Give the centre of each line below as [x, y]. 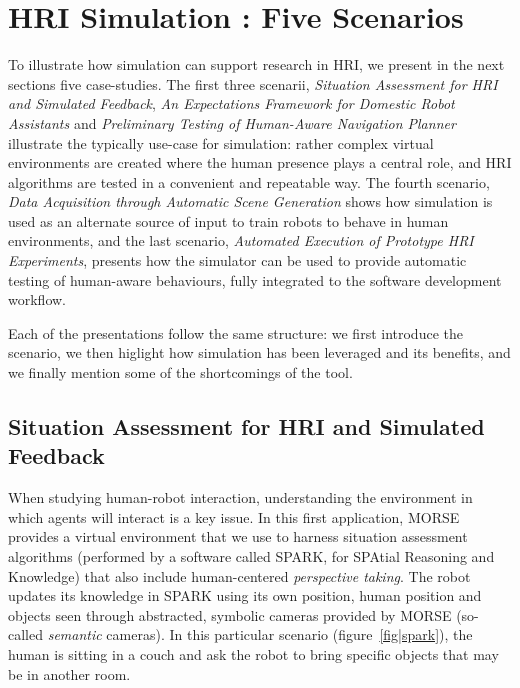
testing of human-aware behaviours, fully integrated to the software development [255, 279]
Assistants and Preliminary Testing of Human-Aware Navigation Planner [232, 122]
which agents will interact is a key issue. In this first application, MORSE [234, 516]
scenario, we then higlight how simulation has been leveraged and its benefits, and [259, 352]
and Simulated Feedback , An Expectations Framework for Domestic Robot [231, 103]
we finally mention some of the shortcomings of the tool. [180, 372]
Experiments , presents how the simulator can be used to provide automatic [237, 260]
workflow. [37, 299]
